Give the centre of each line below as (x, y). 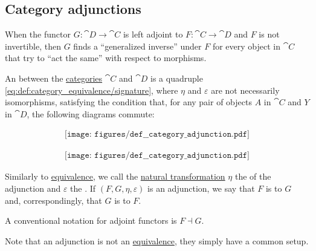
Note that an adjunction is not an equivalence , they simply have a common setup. (157, 240)
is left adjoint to (153, 34)
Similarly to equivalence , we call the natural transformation (115, 176)
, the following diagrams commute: (91, 113)
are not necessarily (245, 90)
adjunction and (33, 188)
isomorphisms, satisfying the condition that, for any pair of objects (128, 102)
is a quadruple (177, 78)
